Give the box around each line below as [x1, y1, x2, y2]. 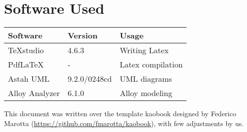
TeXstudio [8, 44, 44, 56]
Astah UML [8, 73, 50, 85]
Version [67, 30, 98, 41]
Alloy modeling [120, 87, 173, 99]
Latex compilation [120, 59, 183, 70]
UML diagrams [120, 73, 172, 85]
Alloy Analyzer [8, 87, 60, 99]
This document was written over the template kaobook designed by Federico [4, 108, 236, 119]
